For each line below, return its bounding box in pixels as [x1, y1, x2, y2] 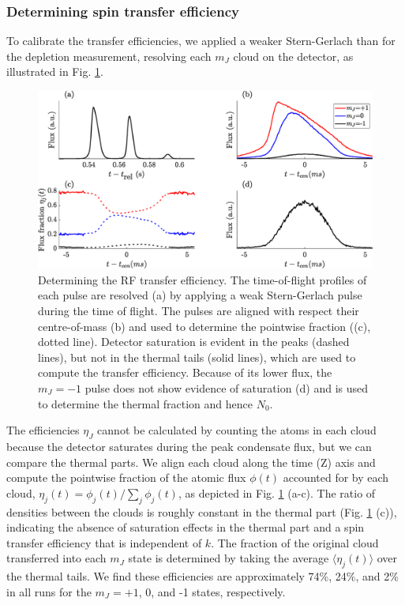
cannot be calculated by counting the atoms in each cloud [97, 422, 377, 438]
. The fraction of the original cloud [211, 534, 379, 551]
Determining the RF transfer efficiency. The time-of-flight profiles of [38, 271, 367, 287]
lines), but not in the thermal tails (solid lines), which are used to [38, 348, 356, 365]
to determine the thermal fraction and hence [38, 395, 253, 411]
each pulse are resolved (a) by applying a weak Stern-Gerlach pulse [38, 287, 362, 303]
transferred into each [6, 550, 107, 566]
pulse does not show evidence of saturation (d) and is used [84, 380, 369, 396]
